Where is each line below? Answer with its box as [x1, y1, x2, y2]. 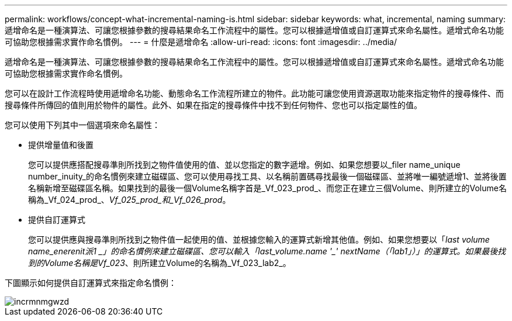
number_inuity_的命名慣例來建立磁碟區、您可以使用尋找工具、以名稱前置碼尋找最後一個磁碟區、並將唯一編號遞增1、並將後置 [28, 171, 507, 181]
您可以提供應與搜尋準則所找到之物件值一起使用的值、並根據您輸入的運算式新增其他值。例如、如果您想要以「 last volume [28, 234, 490, 244]
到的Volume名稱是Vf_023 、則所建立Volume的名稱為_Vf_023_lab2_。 [28, 258, 291, 268]
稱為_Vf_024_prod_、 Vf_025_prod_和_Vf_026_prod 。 [28, 195, 231, 205]
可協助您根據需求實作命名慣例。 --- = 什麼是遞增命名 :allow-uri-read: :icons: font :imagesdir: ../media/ [5, 37, 397, 47]
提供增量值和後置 [28, 140, 94, 150]
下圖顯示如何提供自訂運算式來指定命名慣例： [5, 278, 177, 288]
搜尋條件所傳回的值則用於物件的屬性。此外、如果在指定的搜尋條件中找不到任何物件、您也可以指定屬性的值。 [5, 100, 422, 110]
